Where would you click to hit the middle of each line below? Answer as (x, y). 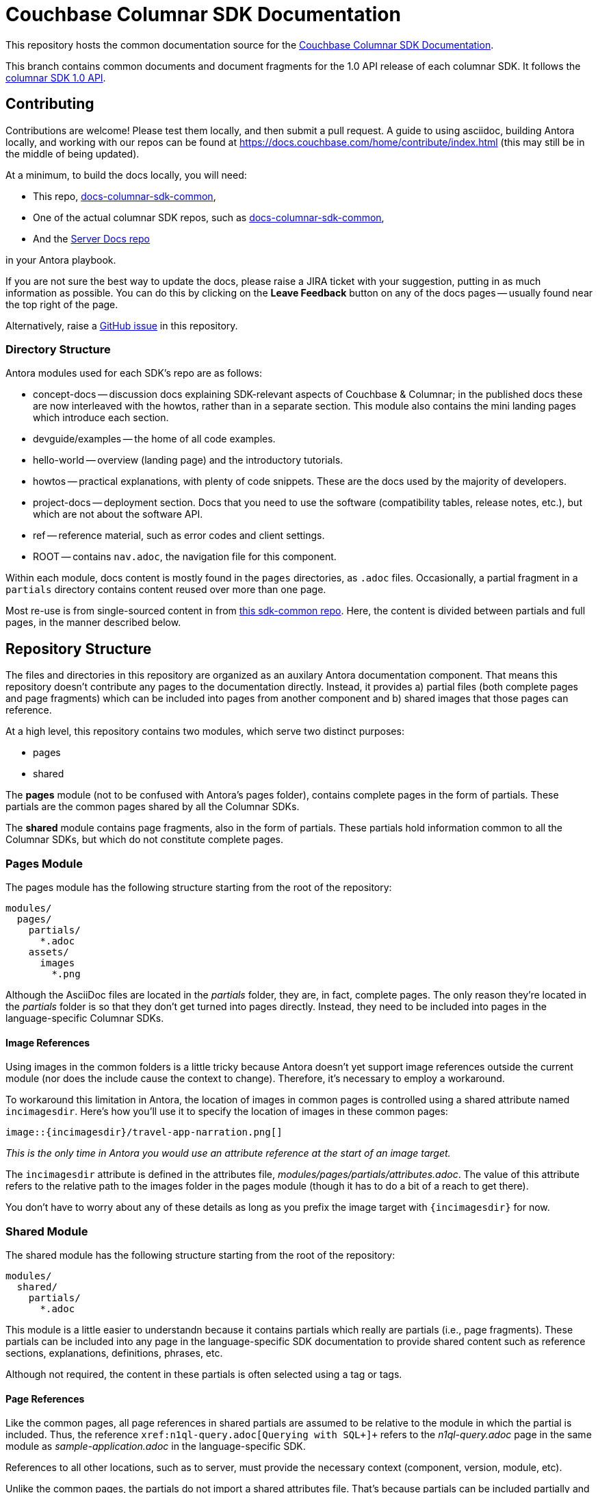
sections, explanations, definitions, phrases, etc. (114, 1353)
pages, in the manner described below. (93, 623)
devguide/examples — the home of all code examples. (154, 439)
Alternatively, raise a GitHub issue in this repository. (122, 325)
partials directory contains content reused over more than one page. (166, 590)
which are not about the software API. (118, 514)
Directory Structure (58, 349)
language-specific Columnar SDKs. (85, 1018)
